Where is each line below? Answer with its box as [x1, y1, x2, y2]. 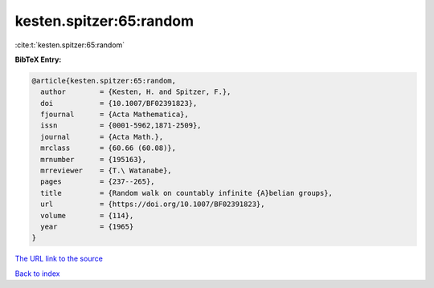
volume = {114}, [40, 211, 134, 220]
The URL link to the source [14, 254, 104, 264]
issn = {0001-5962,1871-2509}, [40, 121, 202, 130]
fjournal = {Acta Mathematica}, [40, 110, 189, 120]
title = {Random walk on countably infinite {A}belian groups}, [40, 189, 334, 197]
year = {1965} [40, 222, 134, 231]
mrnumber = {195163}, [40, 155, 147, 164]
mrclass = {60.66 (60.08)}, [40, 144, 177, 152]
